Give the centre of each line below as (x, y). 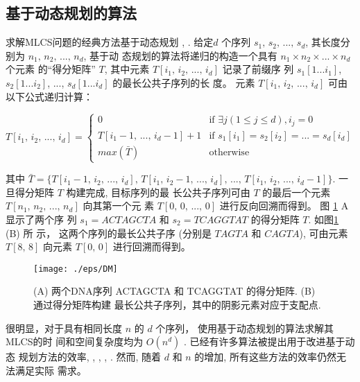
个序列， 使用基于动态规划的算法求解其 (245, 328)
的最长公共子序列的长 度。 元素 (184, 82)
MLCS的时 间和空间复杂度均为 (75, 341)
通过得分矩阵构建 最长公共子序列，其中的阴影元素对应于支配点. (177, 305)
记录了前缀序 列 (258, 69)
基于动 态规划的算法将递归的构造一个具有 (183, 55)
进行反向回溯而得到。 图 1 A (284, 206)
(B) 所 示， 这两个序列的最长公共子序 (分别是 (109, 233)
